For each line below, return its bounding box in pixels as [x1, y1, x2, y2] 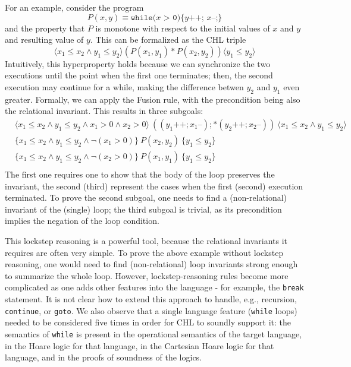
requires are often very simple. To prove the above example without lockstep [5, 246, 284, 258]
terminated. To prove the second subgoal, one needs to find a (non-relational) [5, 191, 287, 204]
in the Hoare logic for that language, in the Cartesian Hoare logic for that [5, 339, 274, 352]
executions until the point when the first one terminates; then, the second [5, 69, 273, 81]
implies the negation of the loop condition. [5, 214, 159, 227]
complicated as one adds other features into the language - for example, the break [5, 281, 304, 293]
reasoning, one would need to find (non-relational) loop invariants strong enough [5, 258, 298, 270]
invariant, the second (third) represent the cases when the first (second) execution [5, 179, 303, 192]
